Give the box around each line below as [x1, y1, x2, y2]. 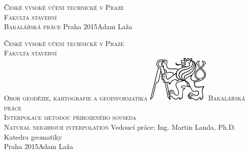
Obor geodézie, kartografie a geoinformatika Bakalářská [4, 93, 246, 103]
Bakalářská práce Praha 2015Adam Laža [4, 21, 133, 32]
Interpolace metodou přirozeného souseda [4, 112, 137, 122]
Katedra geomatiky [4, 131, 62, 142]
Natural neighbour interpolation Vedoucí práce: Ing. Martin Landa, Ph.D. [4, 122, 236, 132]
